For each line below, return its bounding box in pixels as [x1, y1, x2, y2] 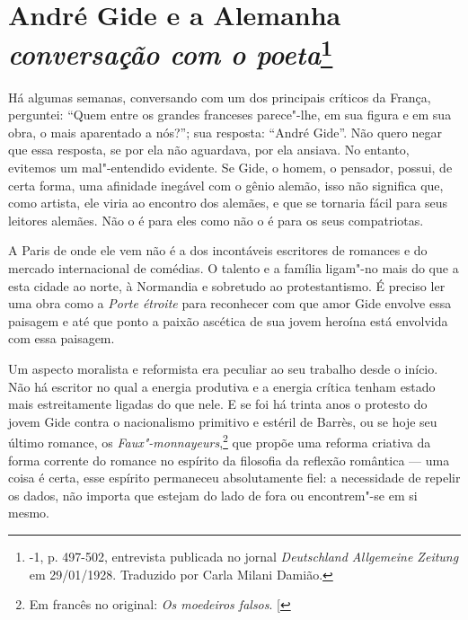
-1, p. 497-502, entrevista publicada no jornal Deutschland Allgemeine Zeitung [29, 546, 459, 565]
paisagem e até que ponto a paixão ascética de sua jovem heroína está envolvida [8, 311, 448, 330]
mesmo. [8, 503, 49, 522]
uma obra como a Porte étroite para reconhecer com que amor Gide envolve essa [8, 294, 452, 313]
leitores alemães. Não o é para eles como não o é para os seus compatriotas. [8, 210, 424, 229]
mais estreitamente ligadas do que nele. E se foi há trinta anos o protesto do [8, 394, 428, 413]
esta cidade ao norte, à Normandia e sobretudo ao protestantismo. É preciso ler [8, 276, 446, 295]
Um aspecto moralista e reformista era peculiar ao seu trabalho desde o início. [8, 359, 438, 377]
